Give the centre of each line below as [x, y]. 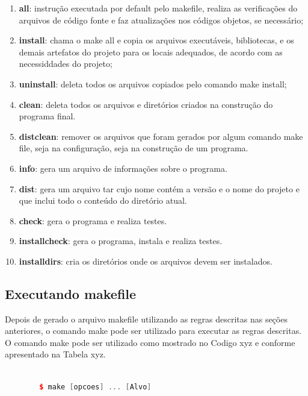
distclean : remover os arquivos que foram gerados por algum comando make [161, 136]
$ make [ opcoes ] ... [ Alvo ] [95, 387]
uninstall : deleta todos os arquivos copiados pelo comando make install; [153, 83]
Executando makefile [71, 293]
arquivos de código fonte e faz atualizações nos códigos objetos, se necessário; [161, 20]
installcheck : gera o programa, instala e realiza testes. [121, 241]
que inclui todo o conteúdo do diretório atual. [103, 200]
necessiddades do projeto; [66, 64]
